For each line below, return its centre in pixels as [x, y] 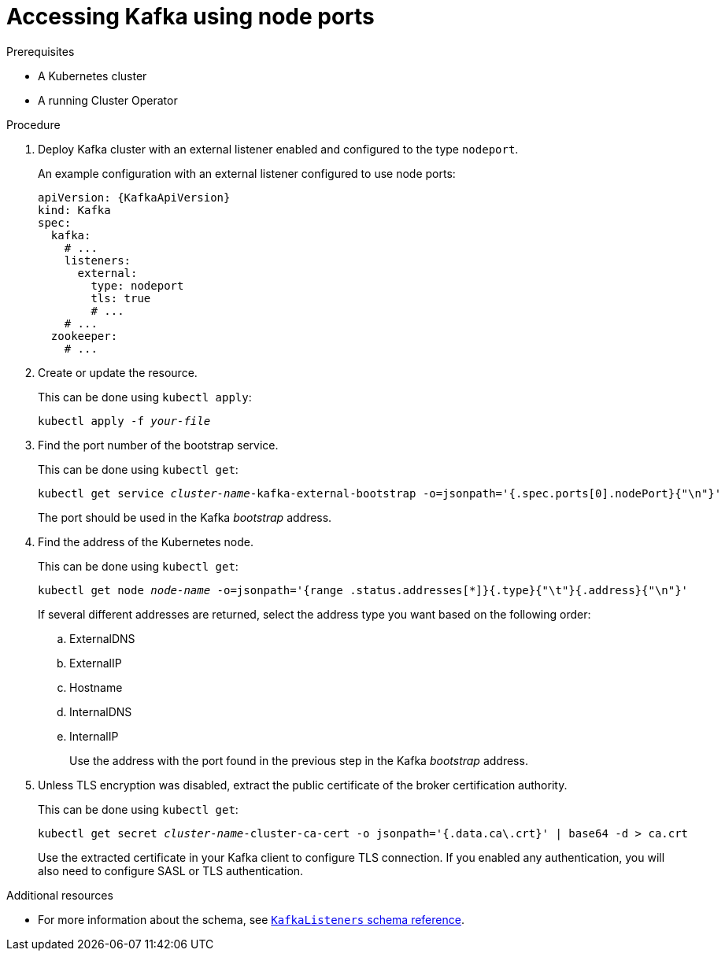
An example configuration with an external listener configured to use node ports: [247, 173]
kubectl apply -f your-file [124, 421]
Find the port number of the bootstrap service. [158, 445]
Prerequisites [41, 51]
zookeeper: [84, 336]
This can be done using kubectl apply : [145, 397]
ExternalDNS [102, 638]
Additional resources [60, 895]
